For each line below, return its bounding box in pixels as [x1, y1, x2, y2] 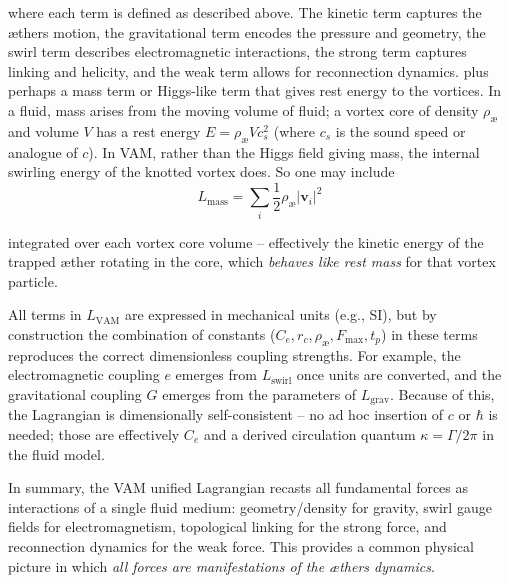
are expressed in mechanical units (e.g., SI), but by [124, 304, 437, 325]
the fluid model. [8, 443, 105, 464]
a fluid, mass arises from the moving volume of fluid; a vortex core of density [8, 99, 479, 120]
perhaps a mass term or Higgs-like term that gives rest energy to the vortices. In [8, 80, 502, 101]
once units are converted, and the [296, 364, 502, 385]
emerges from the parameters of [162, 383, 357, 404]
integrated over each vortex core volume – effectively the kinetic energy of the [8, 231, 484, 252]
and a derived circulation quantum [203, 423, 416, 444]
